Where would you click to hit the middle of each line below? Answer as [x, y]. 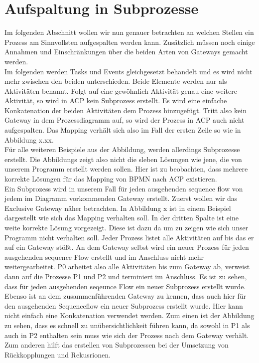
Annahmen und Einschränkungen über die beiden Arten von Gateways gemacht [126, 52]
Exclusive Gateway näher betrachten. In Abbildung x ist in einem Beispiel [118, 208]
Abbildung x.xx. [29, 139]
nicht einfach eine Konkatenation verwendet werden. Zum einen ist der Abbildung [129, 315]
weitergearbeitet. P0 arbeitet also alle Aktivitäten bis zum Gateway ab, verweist [127, 267]
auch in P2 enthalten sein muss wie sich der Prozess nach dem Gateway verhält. [127, 335]
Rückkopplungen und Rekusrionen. [58, 354]
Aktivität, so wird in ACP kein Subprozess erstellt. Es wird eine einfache [116, 100]
